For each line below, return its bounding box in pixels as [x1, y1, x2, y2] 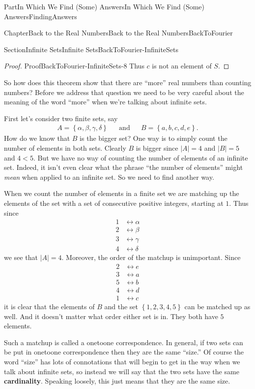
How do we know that [4, 133, 70, 143]
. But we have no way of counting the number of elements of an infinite [33, 152, 248, 162]
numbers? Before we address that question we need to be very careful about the [4, 87, 244, 97]
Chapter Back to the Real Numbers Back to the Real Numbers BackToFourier [4, 28, 233, 38]
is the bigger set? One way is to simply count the [80, 133, 227, 143]
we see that [4, 252, 38, 262]
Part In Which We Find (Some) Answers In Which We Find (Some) [4, 1, 205, 11]
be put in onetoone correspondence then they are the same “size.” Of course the [4, 347, 244, 357]
